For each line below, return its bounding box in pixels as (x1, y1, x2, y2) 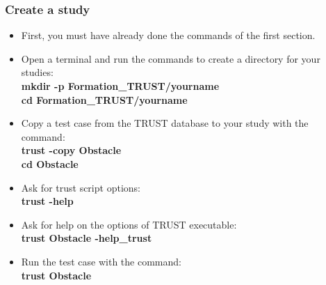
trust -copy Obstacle (21, 143, 122, 157)
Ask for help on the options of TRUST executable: (21, 217, 237, 231)
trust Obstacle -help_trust (21, 231, 152, 245)
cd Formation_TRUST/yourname (21, 92, 188, 107)
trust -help (21, 194, 74, 208)
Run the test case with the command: (21, 254, 181, 268)
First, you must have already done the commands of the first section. (21, 28, 316, 43)
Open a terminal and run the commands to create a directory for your (21, 51, 320, 66)
